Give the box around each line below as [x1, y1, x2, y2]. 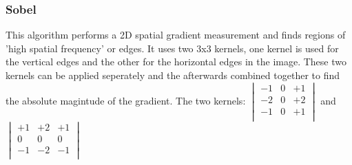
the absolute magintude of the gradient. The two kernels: [6, 93, 246, 107]
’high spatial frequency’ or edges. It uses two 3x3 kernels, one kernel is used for [6, 41, 339, 55]
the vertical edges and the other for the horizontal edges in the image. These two [6, 54, 346, 69]
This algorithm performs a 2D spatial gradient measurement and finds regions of [6, 27, 346, 42]
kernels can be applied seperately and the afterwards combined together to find [6, 68, 340, 82]
